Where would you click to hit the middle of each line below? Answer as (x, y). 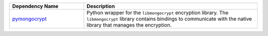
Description (101, 6)
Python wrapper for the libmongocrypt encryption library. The (157, 13)
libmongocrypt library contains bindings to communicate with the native (169, 19)
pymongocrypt (30, 19)
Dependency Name (35, 6)
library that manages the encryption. (129, 25)
